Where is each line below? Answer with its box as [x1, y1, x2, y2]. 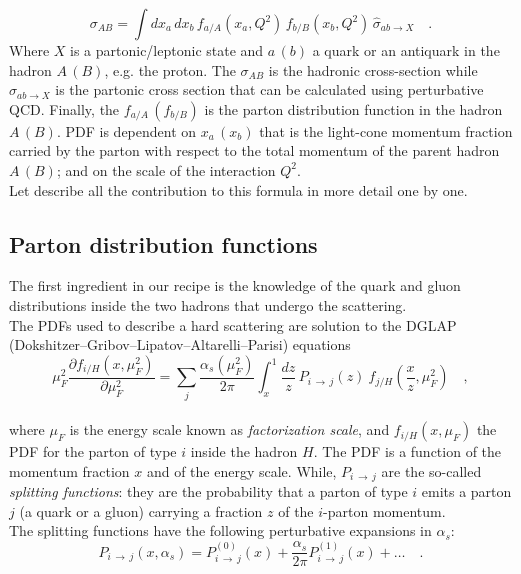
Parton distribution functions [9, 228, 318, 259]
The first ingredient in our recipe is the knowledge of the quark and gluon [9, 275, 461, 296]
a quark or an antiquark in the [312, 40, 500, 60]
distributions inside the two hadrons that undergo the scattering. [9, 294, 407, 315]
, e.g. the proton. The [104, 59, 236, 80]
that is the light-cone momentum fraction [259, 120, 513, 141]
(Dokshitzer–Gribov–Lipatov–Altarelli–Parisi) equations [9, 334, 351, 355]
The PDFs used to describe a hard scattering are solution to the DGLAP [9, 314, 457, 335]
